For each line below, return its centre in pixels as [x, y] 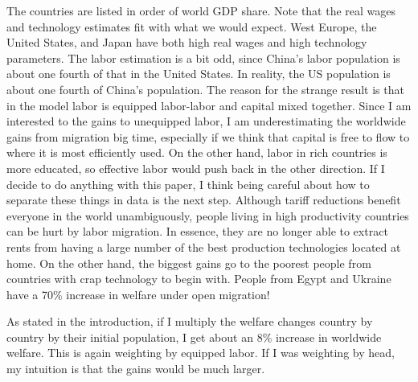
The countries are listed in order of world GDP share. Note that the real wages [201, 10]
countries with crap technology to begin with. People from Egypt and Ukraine [199, 279]
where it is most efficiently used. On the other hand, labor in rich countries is [197, 152]
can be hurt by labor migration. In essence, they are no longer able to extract [197, 231]
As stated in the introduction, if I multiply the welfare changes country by [190, 321]
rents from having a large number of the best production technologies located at [204, 246]
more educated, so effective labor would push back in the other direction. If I [196, 168]
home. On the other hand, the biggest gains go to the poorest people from [189, 263]
